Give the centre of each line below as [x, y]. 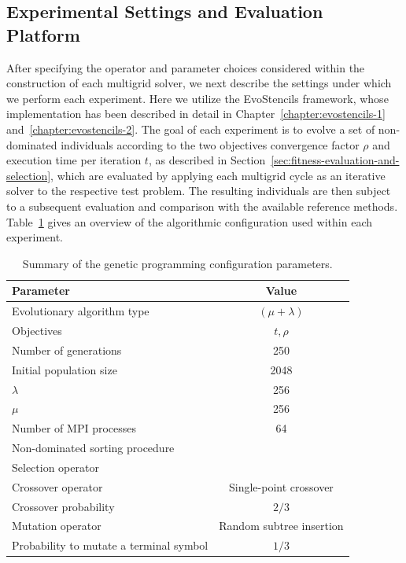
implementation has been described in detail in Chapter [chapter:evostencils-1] [196, 114]
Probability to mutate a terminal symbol [110, 545]
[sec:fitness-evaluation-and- [335, 160]
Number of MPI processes [74, 428]
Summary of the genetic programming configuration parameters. [177, 263]
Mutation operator [57, 526]
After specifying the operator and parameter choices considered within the [186, 67]
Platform [43, 34]
